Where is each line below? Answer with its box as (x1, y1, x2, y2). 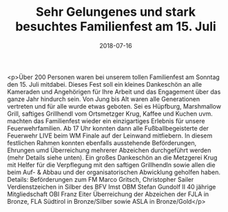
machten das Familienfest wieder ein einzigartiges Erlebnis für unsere (7, 116, 205, 125)
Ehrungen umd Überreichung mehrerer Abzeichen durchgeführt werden (7, 146, 211, 154)
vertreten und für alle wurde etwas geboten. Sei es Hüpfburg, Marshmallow (7, 102, 222, 110)
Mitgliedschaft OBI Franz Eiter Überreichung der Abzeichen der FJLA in (7, 190, 209, 198)
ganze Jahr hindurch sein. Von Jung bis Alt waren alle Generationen (7, 94, 200, 103)
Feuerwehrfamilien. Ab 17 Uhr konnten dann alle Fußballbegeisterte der (7, 124, 209, 132)
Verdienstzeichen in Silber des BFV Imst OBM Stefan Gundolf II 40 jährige (7, 182, 216, 191)
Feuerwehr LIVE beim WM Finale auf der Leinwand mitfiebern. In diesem (7, 131, 213, 140)
